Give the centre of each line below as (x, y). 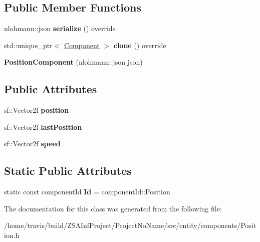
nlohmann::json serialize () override (60, 28)
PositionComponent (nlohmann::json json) (73, 62)
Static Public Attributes (68, 171)
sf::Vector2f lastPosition (43, 127)
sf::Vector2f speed (32, 144)
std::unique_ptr (28, 45)
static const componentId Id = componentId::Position (87, 192)
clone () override (140, 45)
